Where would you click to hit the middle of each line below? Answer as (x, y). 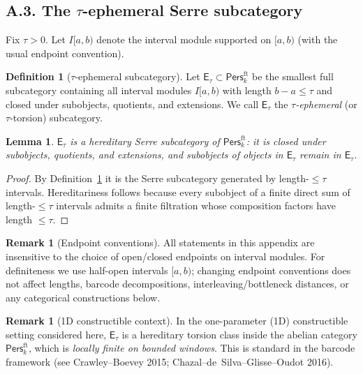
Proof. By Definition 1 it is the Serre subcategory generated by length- (157, 178)
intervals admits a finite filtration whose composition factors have (196, 205)
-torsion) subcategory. (56, 118)
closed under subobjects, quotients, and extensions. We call (132, 104)
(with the (318, 39)
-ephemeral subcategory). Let (138, 76)
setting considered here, (56, 334)
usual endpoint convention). (65, 53)
